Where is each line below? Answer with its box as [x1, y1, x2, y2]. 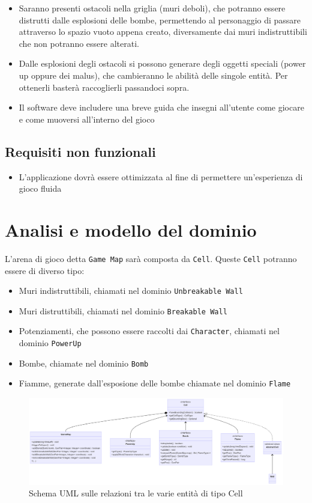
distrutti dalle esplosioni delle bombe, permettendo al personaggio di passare [19, 13, 301, 26]
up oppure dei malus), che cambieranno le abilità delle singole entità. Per [19, 69, 288, 81]
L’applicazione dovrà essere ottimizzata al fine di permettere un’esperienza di [19, 170, 303, 183]
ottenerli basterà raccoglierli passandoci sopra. [19, 81, 190, 93]
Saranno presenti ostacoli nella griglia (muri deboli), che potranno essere [19, 2, 286, 14]
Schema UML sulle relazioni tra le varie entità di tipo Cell [29, 487, 243, 499]
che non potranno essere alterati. [19, 37, 139, 49]
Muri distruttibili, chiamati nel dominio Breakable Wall [19, 304, 227, 317]
